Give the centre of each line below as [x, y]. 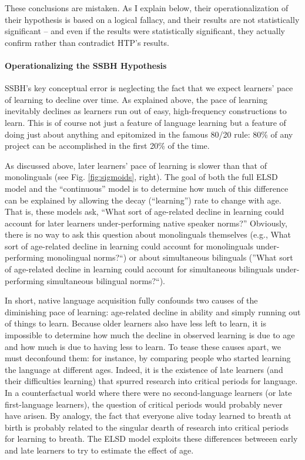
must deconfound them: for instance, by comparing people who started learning [148, 358]
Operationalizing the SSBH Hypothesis [86, 65]
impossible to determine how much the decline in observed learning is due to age [150, 335]
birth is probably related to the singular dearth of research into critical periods [147, 427]
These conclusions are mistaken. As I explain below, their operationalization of [147, 8]
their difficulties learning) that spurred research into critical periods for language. [151, 381]
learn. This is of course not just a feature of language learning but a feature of [145, 122]
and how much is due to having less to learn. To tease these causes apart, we [143, 346]
